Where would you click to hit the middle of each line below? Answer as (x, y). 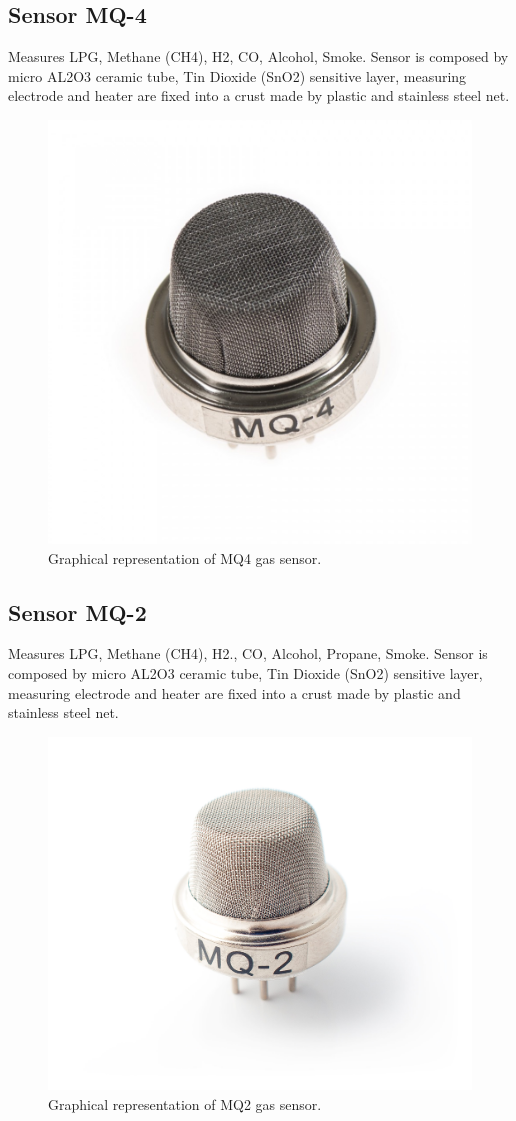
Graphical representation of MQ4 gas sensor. (185, 557)
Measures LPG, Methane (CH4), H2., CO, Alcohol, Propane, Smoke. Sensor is (248, 653)
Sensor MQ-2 (77, 611)
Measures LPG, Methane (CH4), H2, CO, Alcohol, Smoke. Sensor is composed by (258, 56)
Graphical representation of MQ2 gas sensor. (185, 1103)
